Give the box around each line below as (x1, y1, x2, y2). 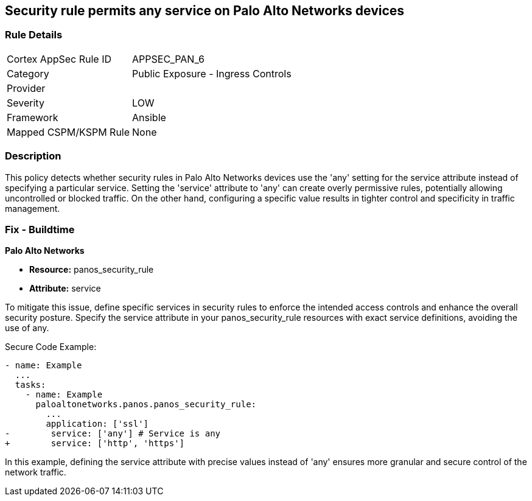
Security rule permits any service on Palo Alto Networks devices (5, 3, 405, 18)
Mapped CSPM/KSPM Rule (7, 125, 130, 138)
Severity (7, 96, 44, 109)
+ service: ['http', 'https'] (5, 438, 185, 449)
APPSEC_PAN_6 (132, 52, 205, 65)
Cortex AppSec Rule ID (7, 52, 112, 65)
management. (5, 203, 60, 214)
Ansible (132, 111, 166, 124)
